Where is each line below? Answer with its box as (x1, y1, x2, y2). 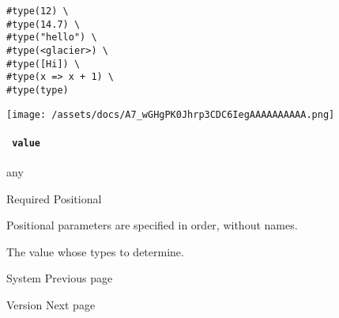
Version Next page (6, 297, 96, 313)
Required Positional (6, 190, 102, 206)
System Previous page (6, 270, 113, 286)
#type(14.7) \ (6, 18, 81, 30)
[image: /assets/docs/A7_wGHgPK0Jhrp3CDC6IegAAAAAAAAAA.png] (6, 108, 335, 120)
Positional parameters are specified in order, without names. (6, 217, 298, 233)
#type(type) (6, 84, 69, 96)
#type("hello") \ (6, 32, 97, 44)
